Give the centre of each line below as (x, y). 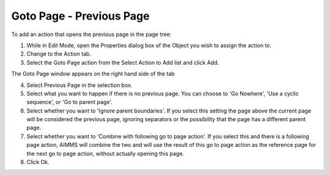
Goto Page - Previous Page (80, 16)
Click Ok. (38, 162)
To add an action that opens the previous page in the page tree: (91, 34)
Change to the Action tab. (59, 54)
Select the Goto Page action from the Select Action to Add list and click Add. (123, 62)
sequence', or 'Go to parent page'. (69, 102)
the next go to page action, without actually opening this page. (105, 154)
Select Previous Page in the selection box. (79, 85)
